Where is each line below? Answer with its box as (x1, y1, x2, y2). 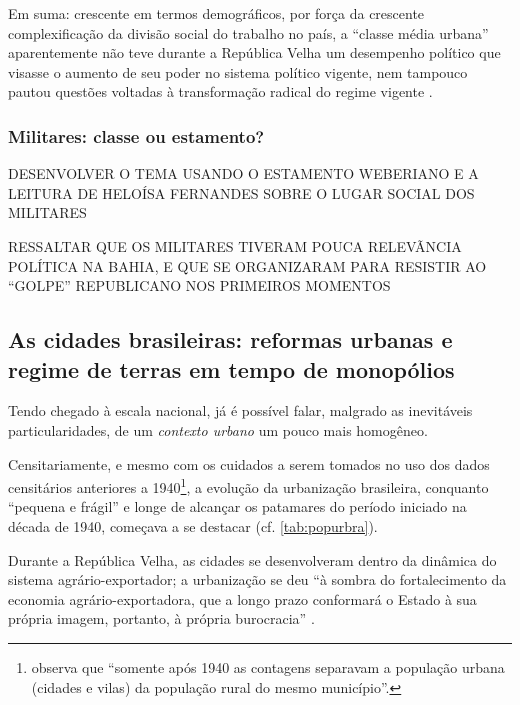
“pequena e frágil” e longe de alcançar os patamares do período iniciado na (8, 496, 467, 517)
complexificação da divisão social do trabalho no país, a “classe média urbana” (8, 22, 489, 43)
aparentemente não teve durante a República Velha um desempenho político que (8, 42, 501, 63)
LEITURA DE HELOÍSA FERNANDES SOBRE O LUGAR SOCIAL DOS (8, 182, 475, 203)
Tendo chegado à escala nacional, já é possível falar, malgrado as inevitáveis (8, 400, 473, 421)
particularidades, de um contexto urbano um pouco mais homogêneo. (8, 419, 428, 440)
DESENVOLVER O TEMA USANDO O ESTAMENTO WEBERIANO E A (8, 163, 479, 184)
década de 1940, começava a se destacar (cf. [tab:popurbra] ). (8, 515, 378, 536)
